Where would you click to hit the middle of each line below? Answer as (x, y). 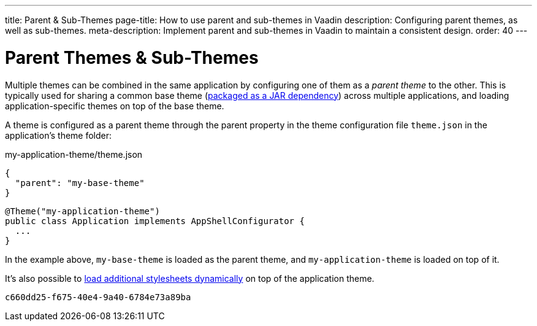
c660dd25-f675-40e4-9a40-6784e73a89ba (98, 297)
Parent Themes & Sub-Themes (132, 57)
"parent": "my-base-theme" (80, 183)
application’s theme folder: (59, 135)
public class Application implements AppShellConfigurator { (155, 221)
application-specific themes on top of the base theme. (115, 106)
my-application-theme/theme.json (74, 154)
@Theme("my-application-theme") (82, 211)
